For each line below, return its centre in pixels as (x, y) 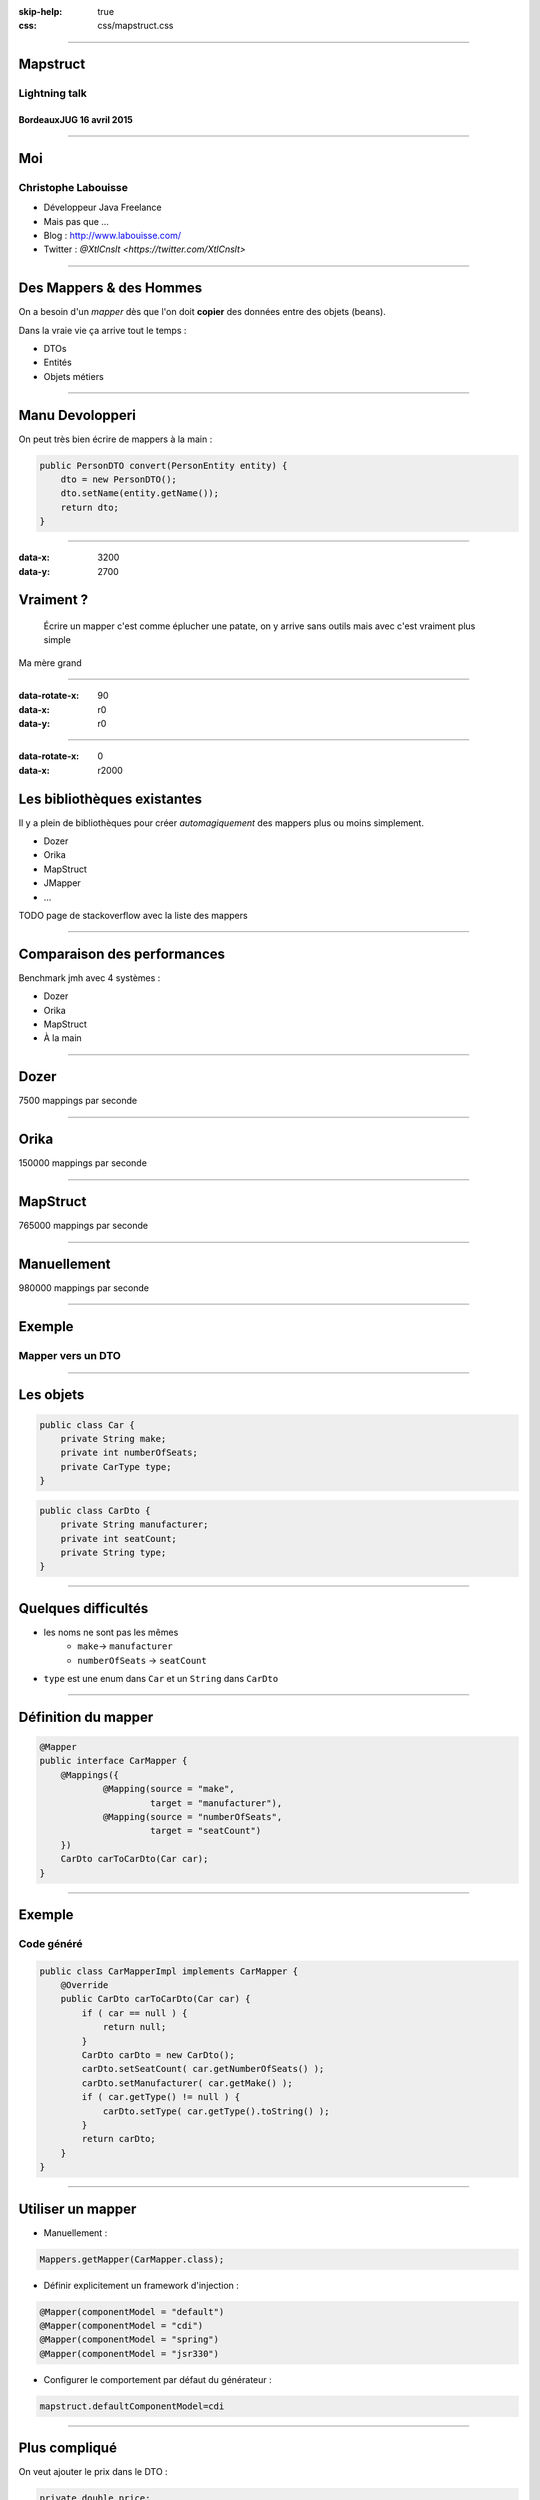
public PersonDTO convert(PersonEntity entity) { (163, 465)
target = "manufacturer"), (216, 1803)
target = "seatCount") (206, 1831)
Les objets (51, 1395)
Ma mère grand (50, 662)
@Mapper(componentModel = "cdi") (121, 2326)
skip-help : (40, 11)
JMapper (62, 883)
